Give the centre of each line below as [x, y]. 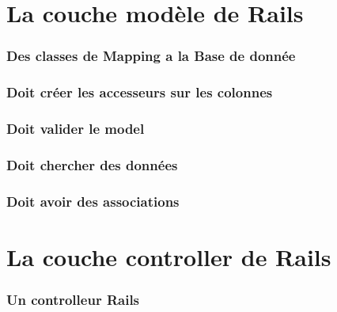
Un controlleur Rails [73, 299]
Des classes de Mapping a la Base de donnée [151, 56]
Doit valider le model [76, 128]
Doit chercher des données [92, 164]
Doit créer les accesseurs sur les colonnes [140, 92]
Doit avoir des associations [93, 201]
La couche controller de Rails [169, 256]
